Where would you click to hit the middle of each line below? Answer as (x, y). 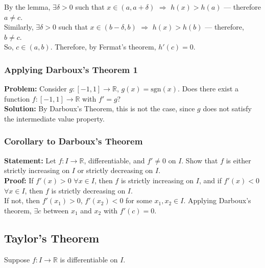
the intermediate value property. (54, 118)
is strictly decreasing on (88, 190)
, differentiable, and (114, 160)
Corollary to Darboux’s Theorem (74, 141)
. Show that (200, 160)
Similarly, (19, 27)
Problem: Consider (35, 89)
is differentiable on (89, 259)
